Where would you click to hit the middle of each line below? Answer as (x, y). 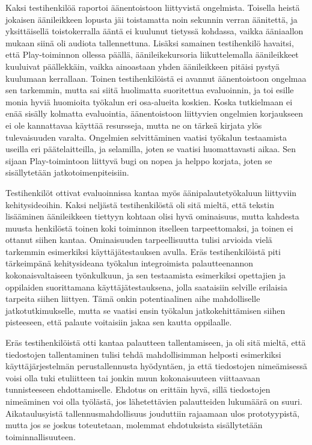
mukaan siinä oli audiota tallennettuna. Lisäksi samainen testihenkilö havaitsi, (150, 42)
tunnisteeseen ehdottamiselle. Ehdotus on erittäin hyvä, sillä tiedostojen (138, 389)
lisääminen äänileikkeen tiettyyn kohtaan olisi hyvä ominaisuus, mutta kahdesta (152, 216)
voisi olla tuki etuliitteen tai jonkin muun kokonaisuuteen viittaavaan (133, 377)
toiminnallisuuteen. (41, 436)
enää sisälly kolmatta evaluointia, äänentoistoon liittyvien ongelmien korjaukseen (154, 113)
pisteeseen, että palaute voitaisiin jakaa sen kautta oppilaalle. (119, 322)
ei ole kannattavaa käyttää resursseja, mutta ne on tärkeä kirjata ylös (134, 125)
